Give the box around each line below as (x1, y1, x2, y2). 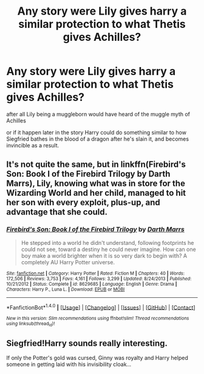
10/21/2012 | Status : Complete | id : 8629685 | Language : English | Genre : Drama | (6, 281, 177, 287)
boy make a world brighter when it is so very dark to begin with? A (21, 252, 187, 259)
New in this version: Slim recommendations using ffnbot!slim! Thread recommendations (6, 316, 189, 322)
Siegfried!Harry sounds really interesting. (6, 338, 168, 348)
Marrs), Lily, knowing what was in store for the (6, 178, 185, 189)
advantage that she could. (6, 207, 108, 217)
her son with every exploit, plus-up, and (6, 197, 161, 208)
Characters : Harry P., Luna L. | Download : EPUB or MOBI (6, 286, 125, 292)
